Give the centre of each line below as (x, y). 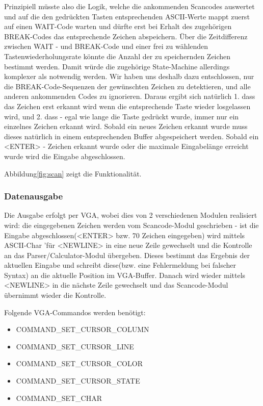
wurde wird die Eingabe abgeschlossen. (65, 156)
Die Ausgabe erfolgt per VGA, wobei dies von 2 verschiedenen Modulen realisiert (131, 215)
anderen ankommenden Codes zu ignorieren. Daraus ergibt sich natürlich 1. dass (130, 96)
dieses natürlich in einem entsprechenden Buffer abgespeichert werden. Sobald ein (131, 136)
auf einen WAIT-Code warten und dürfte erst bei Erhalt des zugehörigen (118, 26)
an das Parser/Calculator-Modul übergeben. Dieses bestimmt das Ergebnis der (127, 255)
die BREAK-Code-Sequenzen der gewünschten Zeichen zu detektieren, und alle (127, 86)
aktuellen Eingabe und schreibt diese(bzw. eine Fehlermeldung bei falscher (120, 265)
